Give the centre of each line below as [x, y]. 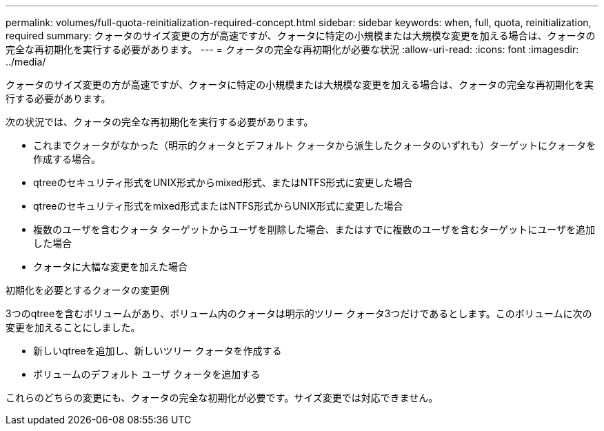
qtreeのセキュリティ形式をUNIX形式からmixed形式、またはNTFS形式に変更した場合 [223, 182]
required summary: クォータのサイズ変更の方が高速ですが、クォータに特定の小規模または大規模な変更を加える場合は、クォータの [301, 36]
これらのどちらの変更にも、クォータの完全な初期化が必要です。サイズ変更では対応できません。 [222, 398]
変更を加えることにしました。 [73, 327]
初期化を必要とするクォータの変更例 [88, 290]
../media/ [26, 62]
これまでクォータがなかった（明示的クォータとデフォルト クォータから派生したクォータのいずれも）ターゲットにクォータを [314, 145]
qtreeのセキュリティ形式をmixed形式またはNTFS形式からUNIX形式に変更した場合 [218, 206]
